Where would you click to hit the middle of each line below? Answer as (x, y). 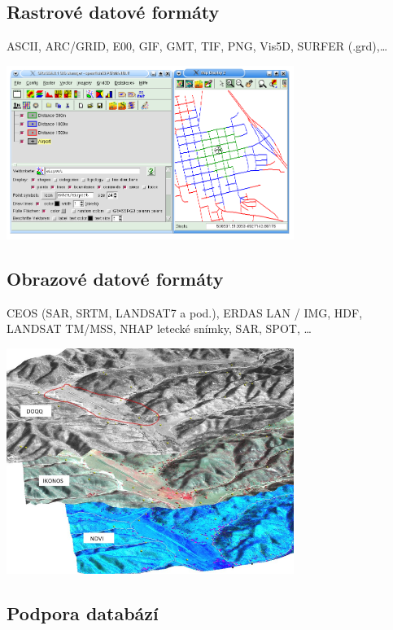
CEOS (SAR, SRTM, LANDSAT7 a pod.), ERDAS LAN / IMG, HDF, (185, 312)
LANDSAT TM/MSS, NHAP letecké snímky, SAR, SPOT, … (159, 328)
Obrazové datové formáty (115, 278)
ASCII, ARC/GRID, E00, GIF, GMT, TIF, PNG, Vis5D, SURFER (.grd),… (197, 46)
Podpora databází (83, 613)
